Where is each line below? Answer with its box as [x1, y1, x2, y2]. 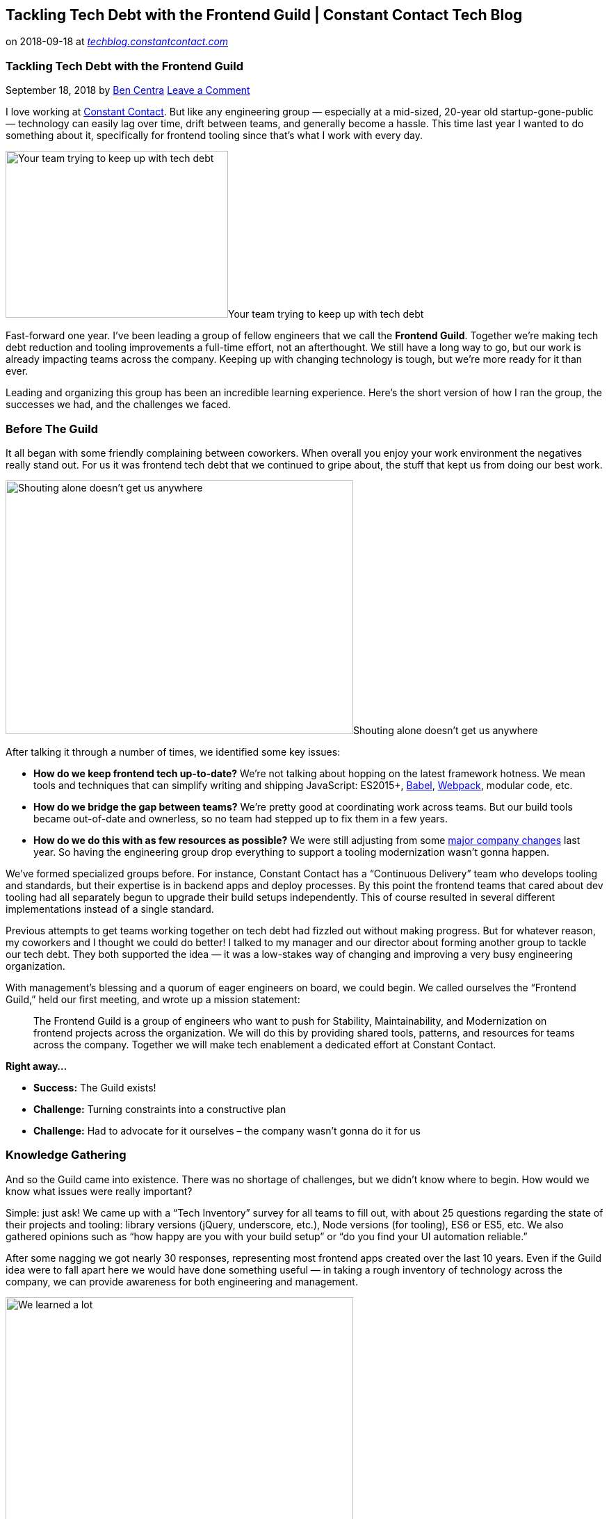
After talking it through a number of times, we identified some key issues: [6, 745, 341, 758]
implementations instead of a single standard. [6, 902, 214, 915]
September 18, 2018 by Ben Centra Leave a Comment [6, 84, 250, 97]
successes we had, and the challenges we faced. [6, 398, 232, 411]
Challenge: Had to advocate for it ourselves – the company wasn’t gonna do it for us [33, 1124, 421, 1137]
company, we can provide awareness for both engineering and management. [6, 1275, 358, 1288]
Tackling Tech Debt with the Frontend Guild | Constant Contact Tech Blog [6, 6, 523, 24]
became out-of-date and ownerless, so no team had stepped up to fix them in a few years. [33, 812, 448, 825]
